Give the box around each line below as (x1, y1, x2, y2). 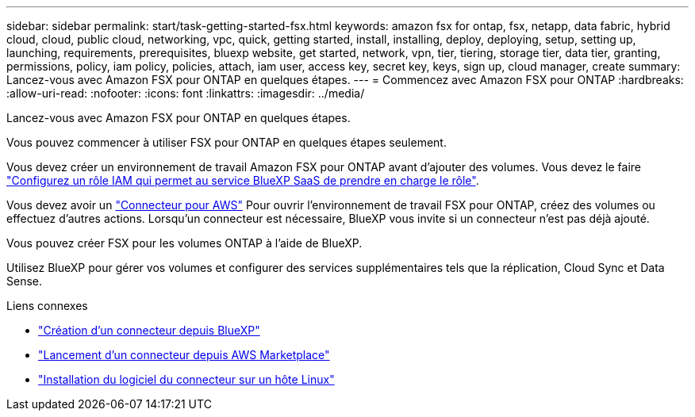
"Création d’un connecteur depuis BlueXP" (38, 323, 260, 337)
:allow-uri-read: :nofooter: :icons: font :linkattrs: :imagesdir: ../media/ (6, 86, 365, 100)
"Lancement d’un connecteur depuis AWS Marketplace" (38, 348, 330, 362)
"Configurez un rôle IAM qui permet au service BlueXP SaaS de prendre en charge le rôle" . (6, 174, 479, 187)
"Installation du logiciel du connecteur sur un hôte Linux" (38, 373, 335, 386)
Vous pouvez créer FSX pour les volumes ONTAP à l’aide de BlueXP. (6, 236, 363, 250)
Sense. (6, 274, 43, 288)
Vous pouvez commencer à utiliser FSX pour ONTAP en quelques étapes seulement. (6, 136, 447, 149)
